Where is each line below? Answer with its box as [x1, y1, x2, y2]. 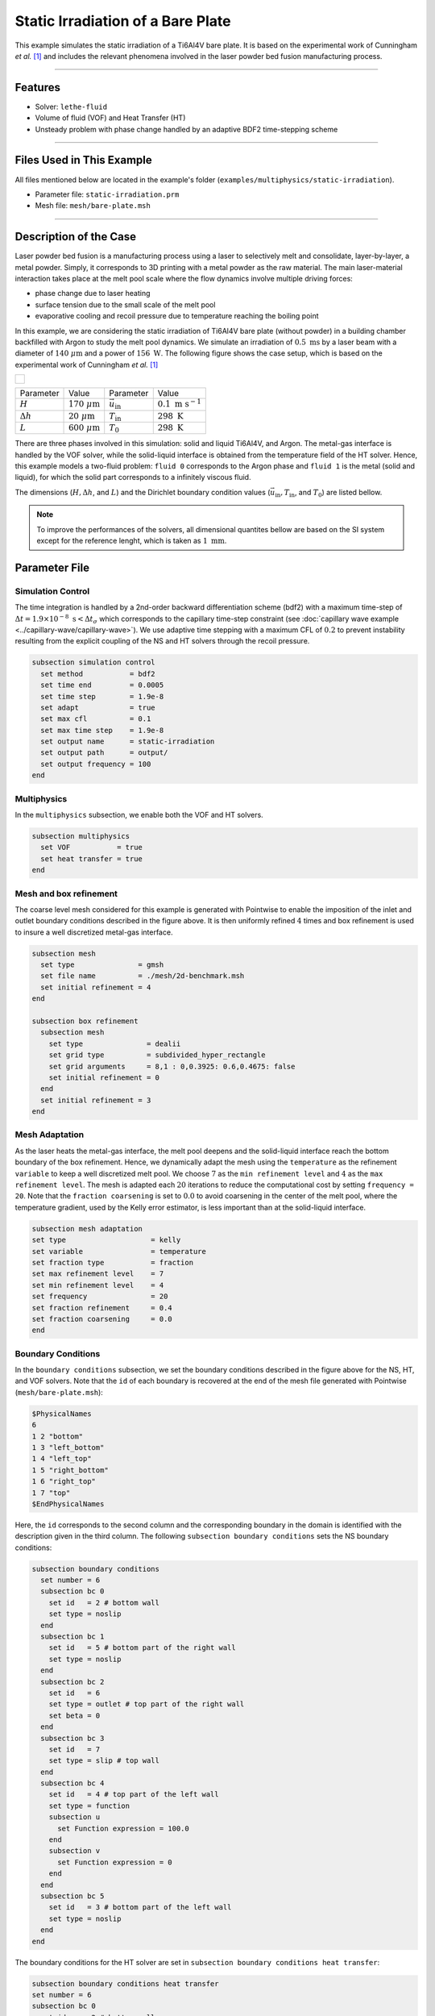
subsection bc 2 [40, 1677, 105, 1686]
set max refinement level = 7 [31, 1269, 164, 1278]
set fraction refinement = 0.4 [31, 1303, 172, 1312]
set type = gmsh [40, 960, 164, 969]
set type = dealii [48, 1039, 181, 1048]
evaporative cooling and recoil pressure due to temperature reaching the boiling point [35, 311, 319, 321]
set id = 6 [48, 1688, 101, 1697]
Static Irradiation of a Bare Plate [14, 12, 231, 30]
